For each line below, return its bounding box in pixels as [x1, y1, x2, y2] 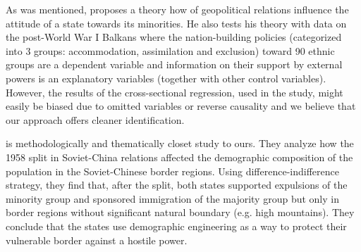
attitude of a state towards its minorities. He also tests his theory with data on [6, 15, 347, 30]
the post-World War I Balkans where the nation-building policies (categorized [6, 30, 342, 44]
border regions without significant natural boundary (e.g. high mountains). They [6, 205, 355, 220]
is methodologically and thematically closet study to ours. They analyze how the [6, 136, 354, 151]
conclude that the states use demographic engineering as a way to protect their [6, 218, 347, 233]
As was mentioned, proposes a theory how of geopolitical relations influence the [6, 2, 349, 16]
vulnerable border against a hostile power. [6, 232, 188, 247]
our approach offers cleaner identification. [6, 112, 185, 127]
